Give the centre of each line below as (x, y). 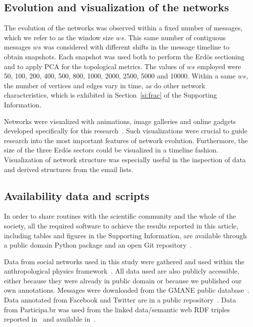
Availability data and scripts (77, 195)
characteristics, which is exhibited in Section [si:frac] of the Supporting (111, 95)
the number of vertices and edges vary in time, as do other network (105, 85)
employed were (219, 66)
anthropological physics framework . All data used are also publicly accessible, (122, 271)
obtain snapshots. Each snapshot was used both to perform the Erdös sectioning (124, 56)
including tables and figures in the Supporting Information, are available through (126, 235)
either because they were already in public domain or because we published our (123, 280)
